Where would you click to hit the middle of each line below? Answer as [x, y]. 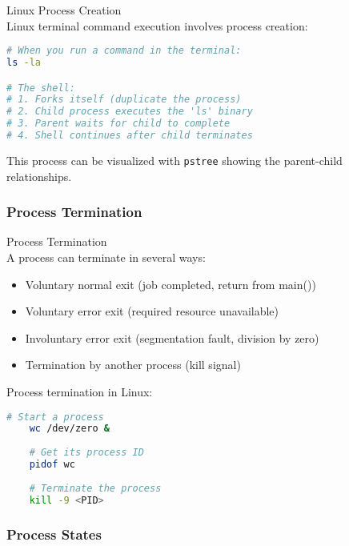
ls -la [24, 63]
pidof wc [52, 465]
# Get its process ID [86, 453]
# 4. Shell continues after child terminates [130, 136]
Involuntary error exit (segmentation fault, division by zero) [172, 337]
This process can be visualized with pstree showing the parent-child [174, 160]
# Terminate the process [95, 488]
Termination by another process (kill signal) [133, 365]
